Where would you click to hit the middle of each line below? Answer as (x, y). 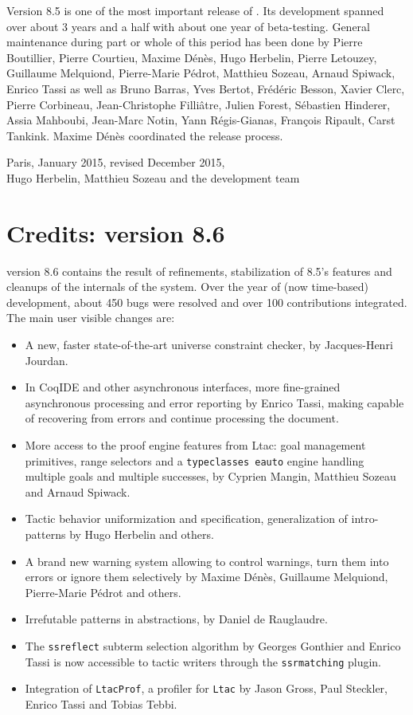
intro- (365, 519)
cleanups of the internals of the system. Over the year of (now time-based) (188, 287)
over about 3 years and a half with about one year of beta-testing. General (188, 26)
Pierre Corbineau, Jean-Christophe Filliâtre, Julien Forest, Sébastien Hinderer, (199, 104)
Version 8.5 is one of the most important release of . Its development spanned (195, 10)
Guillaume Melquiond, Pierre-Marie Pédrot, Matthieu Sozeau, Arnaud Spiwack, (201, 73)
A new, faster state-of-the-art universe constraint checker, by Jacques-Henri (209, 345)
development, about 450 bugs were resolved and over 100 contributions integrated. (207, 302)
